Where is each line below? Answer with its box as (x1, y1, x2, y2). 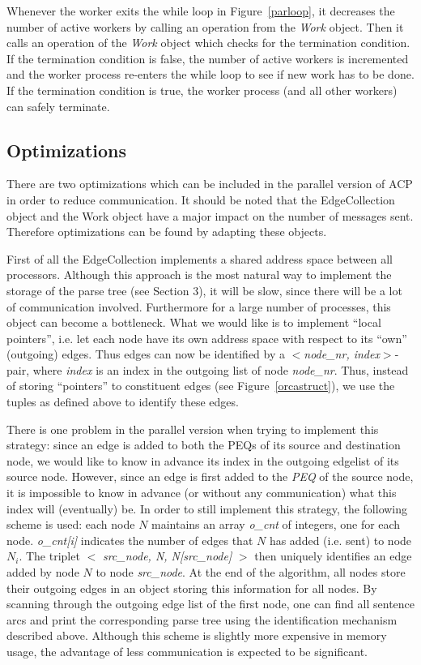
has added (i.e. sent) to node (269, 531, 412, 548)
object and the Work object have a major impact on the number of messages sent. (6, 207, 414, 224)
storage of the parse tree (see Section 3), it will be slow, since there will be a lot (6, 281, 402, 298)
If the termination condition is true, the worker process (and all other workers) (6, 81, 398, 98)
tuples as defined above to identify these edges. (6, 393, 239, 410)
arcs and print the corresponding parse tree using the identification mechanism (6, 611, 398, 628)
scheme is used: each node (6, 516, 135, 533)
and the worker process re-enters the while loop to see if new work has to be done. (6, 66, 415, 83)
